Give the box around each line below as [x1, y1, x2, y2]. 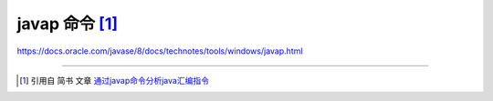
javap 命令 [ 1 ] [16, 14, 119, 34]
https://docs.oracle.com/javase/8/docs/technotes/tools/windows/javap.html [16, 45, 303, 56]
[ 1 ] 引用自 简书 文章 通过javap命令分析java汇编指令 [19, 75, 210, 86]
